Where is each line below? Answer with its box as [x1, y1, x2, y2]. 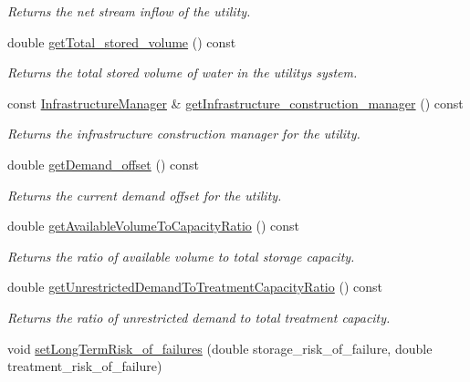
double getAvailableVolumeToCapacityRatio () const [7, 216, 299, 235]
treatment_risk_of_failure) [7, 356, 162, 376]
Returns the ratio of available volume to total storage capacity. [7, 246, 355, 265]
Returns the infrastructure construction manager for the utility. [7, 124, 360, 143]
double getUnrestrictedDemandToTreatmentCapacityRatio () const [7, 277, 382, 296]
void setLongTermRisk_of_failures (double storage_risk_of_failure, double [7, 338, 433, 357]
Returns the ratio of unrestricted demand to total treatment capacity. [7, 307, 391, 326]
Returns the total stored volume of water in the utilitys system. [7, 63, 358, 82]
